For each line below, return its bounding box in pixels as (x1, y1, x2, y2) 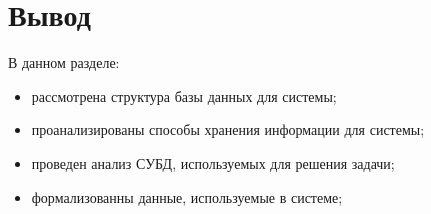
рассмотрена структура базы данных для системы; (31, 85, 337, 106)
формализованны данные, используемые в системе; (31, 186, 343, 207)
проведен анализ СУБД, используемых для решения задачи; (31, 152, 395, 173)
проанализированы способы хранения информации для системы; (31, 119, 425, 140)
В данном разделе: (8, 52, 120, 73)
